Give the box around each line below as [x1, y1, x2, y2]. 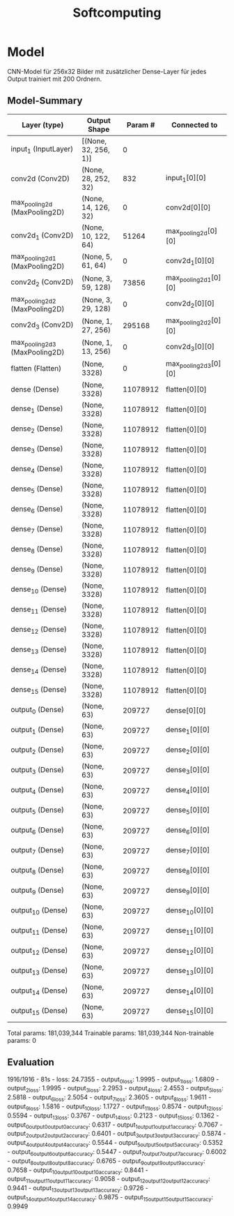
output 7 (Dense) [10, 845, 65, 857]
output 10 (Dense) [10, 905, 68, 917]
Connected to [171, 120, 218, 130]
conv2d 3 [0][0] [166, 341, 214, 353]
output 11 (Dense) [10, 926, 68, 937]
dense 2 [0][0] [166, 745, 210, 756]
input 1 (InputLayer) [10, 144, 74, 155]
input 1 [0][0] [166, 173, 207, 184]
